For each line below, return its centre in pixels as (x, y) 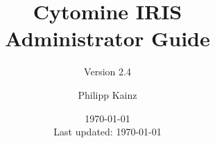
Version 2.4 (108, 71)
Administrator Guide (108, 38)
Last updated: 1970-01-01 (108, 132)
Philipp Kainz (108, 94)
